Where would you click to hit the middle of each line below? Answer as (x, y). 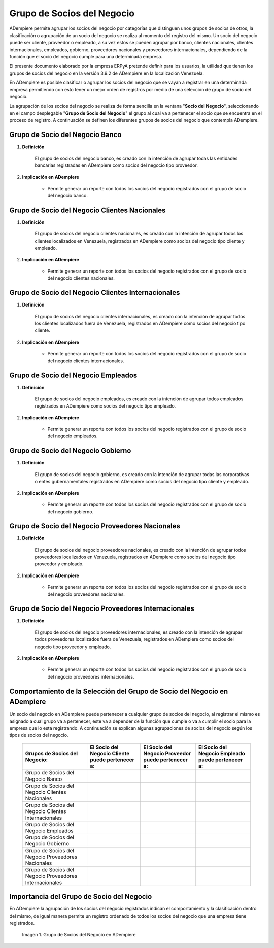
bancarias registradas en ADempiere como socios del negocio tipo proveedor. (116, 165)
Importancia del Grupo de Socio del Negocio (81, 896)
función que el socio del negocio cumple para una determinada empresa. (86, 57)
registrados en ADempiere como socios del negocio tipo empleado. (105, 406)
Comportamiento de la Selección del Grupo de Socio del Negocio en (119, 691)
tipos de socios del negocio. (39, 735)
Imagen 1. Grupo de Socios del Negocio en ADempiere (79, 934)
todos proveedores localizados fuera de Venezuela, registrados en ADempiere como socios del (134, 639)
